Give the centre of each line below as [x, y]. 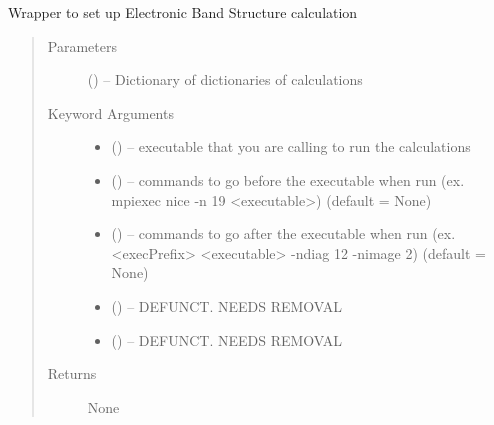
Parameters [82, 45]
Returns [72, 373]
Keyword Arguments [110, 112]
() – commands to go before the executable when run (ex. [288, 179]
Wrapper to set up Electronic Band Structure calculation [183, 12]
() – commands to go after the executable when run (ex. [283, 233]
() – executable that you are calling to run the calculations [291, 146]
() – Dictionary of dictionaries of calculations [225, 79]
